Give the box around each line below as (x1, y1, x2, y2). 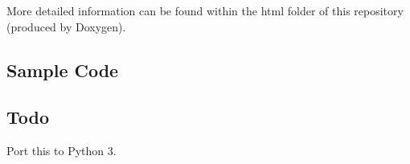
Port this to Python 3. (6, 142, 117, 159)
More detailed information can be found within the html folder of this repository (6, 2, 404, 18)
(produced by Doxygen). (6, 18, 126, 35)
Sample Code (6, 57, 119, 82)
